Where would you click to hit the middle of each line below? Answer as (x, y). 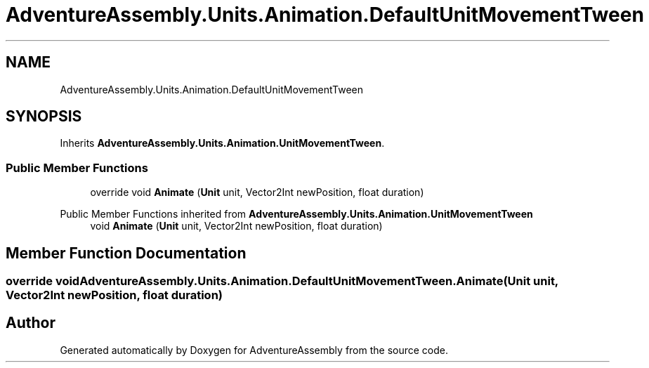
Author (31, 323)
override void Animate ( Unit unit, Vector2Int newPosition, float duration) (257, 192)
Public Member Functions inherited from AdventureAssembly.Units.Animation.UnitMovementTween (296, 214)
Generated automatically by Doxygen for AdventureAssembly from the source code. (254, 350)
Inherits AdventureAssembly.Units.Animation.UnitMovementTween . (222, 143)
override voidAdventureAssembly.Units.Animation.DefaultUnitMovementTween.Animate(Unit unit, (282, 281)
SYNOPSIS (44, 117)
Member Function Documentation (126, 253)
